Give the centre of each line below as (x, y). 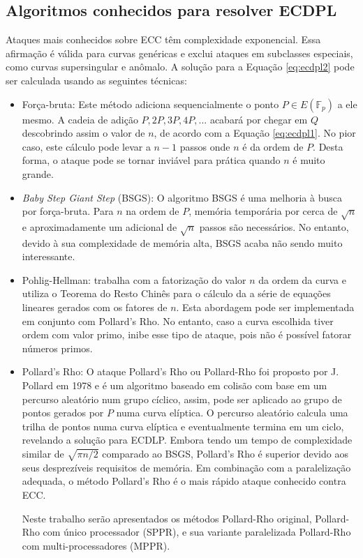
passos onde (205, 146)
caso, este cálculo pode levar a (86, 146)
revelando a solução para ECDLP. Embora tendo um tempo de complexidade (187, 440)
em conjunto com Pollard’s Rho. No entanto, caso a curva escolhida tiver (178, 321)
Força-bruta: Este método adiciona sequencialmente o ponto (150, 104)
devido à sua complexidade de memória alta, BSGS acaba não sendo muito (182, 242)
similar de (43, 453)
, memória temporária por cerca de (263, 211)
